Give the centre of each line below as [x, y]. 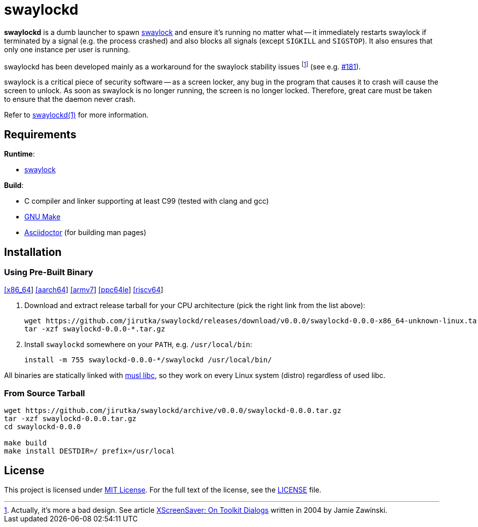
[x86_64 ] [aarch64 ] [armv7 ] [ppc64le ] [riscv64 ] [84, 290]
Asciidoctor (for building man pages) [85, 233]
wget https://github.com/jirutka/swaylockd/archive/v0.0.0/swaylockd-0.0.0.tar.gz [173, 411]
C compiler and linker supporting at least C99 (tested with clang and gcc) [147, 201]
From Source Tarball [45, 393]
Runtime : [19, 154]
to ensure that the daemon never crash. [70, 99]
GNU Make [43, 217]
